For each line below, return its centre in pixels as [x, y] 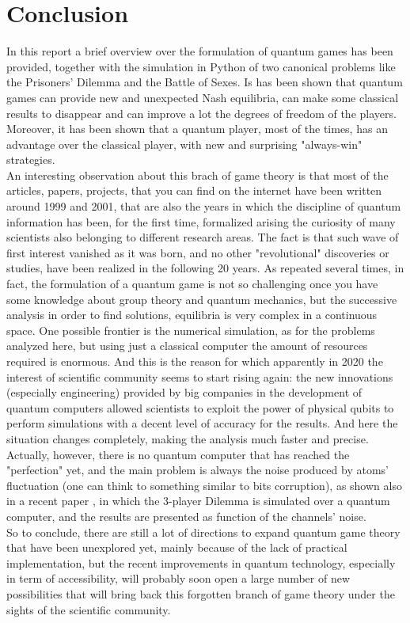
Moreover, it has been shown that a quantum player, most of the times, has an [197, 129]
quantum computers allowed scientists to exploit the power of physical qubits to [200, 407]
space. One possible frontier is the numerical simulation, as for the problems [191, 330]
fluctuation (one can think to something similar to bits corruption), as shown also [204, 485]
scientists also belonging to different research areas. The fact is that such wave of [203, 237]
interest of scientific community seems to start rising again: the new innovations [200, 376]
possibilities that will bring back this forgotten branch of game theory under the [201, 593]
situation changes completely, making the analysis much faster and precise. [188, 438]
